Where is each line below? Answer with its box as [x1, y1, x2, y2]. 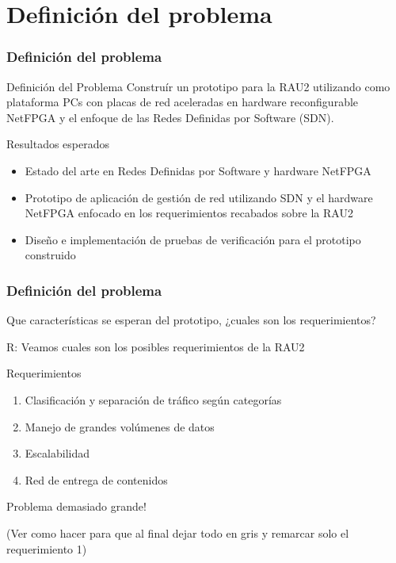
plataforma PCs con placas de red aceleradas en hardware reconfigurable [6, 94, 359, 110]
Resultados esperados [6, 136, 110, 152]
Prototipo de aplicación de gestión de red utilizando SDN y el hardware [25, 189, 373, 205]
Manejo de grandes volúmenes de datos [25, 418, 215, 435]
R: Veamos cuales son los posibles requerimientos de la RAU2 [6, 338, 305, 354]
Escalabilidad [25, 445, 89, 462]
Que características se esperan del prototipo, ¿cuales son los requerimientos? [6, 312, 376, 328]
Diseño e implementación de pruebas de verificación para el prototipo [25, 231, 361, 247]
